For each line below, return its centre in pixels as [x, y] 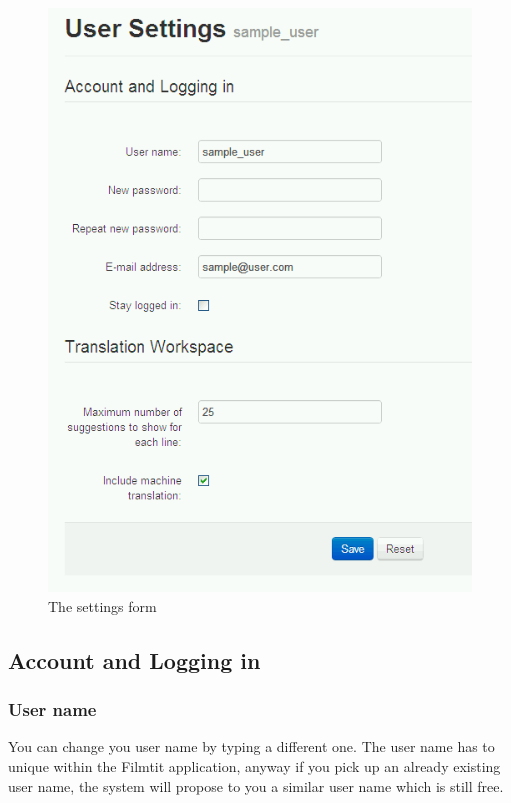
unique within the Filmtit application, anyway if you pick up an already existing [254, 766]
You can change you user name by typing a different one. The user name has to [251, 746]
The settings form [102, 605]
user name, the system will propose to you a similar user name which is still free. [256, 785]
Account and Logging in [134, 659]
